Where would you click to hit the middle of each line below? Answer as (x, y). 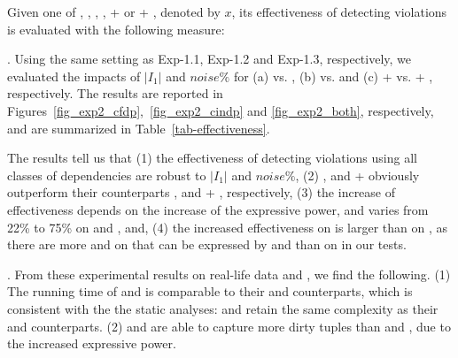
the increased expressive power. (92, 343)
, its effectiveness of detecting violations (339, 11)
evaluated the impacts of (74, 76)
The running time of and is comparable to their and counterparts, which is (210, 291)
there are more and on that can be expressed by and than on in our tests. (207, 244)
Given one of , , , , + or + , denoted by (114, 11)
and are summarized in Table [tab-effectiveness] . (139, 128)
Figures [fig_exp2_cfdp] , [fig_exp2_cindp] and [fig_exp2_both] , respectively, (221, 110)
